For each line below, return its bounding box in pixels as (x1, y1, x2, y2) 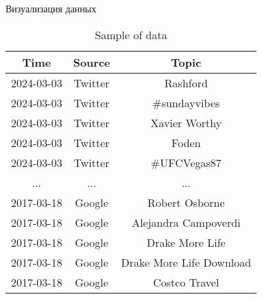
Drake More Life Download (121, 254, 252, 270)
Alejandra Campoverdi (132, 214, 241, 230)
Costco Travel (153, 274, 219, 290)
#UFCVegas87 (150, 154, 222, 170)
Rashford (164, 74, 208, 91)
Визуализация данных (5, 1, 97, 15)
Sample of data (95, 26, 167, 43)
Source (73, 54, 110, 70)
